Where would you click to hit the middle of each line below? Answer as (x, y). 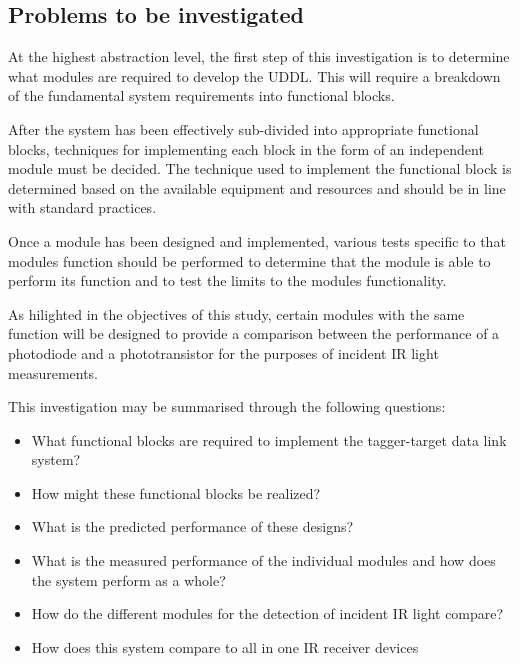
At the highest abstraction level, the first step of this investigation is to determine (259, 56)
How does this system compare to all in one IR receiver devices (225, 646)
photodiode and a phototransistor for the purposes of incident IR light (223, 352)
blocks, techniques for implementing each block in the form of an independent (246, 148)
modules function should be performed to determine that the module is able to (249, 260)
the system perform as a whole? (128, 579)
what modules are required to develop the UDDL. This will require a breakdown (254, 75)
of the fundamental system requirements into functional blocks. (201, 95)
